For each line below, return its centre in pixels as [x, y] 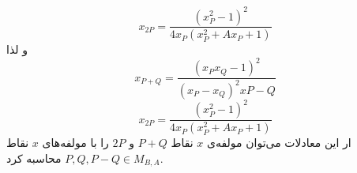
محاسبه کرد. [85, 158]
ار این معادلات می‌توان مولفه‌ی [279, 143]
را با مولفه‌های [75, 143]
